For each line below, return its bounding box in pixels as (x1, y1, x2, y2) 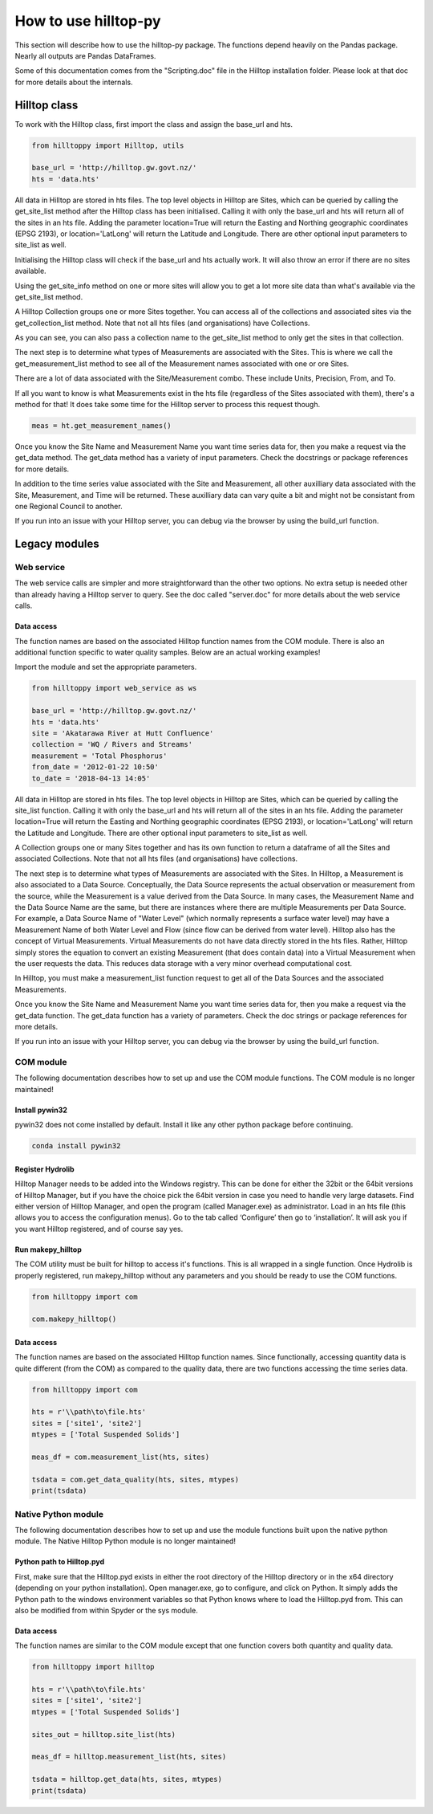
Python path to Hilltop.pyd (14, 1557, 105, 1567)
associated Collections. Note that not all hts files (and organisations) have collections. (14, 854, 298, 863)
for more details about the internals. (14, 77, 133, 87)
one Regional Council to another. (14, 501, 123, 511)
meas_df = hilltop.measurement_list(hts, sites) (31, 1752, 227, 1762)
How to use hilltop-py (14, 12, 161, 30)
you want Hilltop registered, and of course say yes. (14, 1224, 184, 1233)
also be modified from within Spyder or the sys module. (14, 1605, 198, 1615)
